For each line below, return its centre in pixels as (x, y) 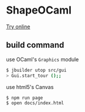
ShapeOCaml (39, 10)
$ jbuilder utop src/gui (36, 70)
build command (35, 45)
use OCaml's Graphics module (42, 59)
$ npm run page (25, 98)
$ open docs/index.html (35, 103)
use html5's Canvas (30, 87)
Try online (18, 27)
